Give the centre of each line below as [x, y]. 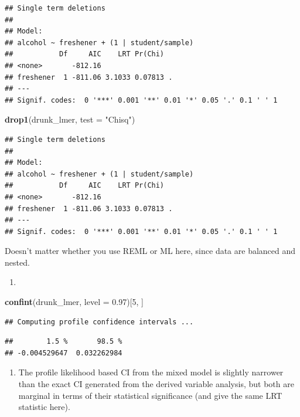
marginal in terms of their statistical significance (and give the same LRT [150, 395]
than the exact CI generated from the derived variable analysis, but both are [156, 384]
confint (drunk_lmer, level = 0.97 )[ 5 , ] [74, 302]
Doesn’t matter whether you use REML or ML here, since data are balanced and [150, 251]
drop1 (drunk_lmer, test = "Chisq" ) [70, 119]
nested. [17, 262]
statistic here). [44, 407]
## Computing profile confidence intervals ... [99, 322]
